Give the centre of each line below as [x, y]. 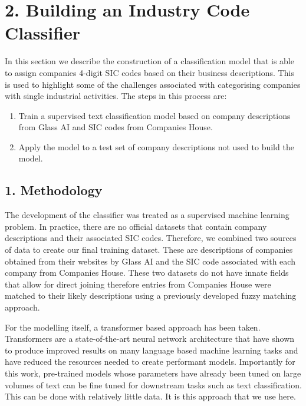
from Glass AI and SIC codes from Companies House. [116, 127]
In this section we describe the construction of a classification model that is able [149, 61]
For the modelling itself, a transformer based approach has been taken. [133, 327]
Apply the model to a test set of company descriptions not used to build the [156, 146]
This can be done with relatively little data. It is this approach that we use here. [150, 396]
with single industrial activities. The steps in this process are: [116, 96]
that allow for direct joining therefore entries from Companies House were [138, 284]
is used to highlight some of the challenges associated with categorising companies [153, 84]
